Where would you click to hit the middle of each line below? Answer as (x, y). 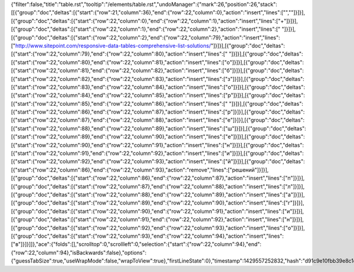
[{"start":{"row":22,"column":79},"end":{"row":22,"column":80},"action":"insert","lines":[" (119, 54)
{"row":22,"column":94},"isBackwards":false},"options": (79, 252)
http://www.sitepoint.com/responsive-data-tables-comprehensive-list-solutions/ (113, 46)
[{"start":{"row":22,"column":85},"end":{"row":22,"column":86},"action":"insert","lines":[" (119, 103)
